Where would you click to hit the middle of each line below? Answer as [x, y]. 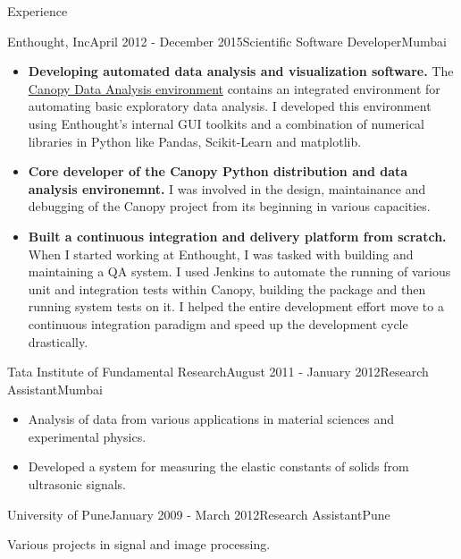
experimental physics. [87, 436]
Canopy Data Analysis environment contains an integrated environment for [234, 88]
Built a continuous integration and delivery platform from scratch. [237, 236]
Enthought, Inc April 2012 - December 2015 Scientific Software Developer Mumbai [227, 41]
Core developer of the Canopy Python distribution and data [218, 171]
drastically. [58, 341]
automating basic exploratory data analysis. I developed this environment [230, 106]
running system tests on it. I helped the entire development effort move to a [236, 306]
